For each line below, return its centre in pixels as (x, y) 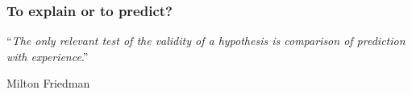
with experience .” (48, 56)
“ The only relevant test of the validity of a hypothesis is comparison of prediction (206, 41)
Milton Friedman (48, 83)
